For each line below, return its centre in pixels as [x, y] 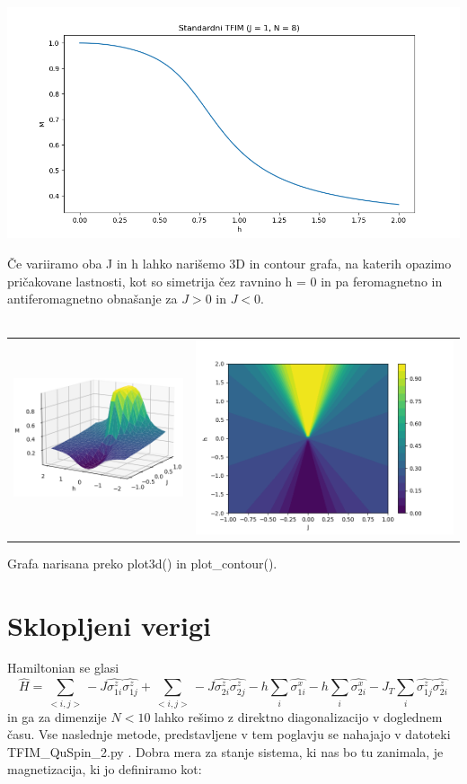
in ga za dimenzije [57, 716]
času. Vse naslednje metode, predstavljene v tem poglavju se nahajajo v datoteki [229, 734]
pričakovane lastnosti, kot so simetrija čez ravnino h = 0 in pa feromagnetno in [225, 281]
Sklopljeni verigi [109, 625]
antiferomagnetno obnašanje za [93, 299]
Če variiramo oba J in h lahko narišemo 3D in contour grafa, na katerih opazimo [229, 263]
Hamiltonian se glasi [63, 668]
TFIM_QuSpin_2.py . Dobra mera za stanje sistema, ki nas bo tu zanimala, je [225, 751]
